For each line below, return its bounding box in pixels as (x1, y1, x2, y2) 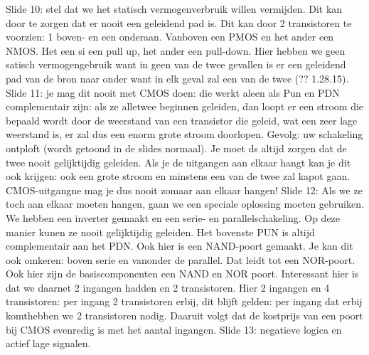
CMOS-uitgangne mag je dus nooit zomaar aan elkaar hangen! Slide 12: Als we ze (6, 182, 363, 197)
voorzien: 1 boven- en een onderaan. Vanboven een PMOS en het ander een (6, 29, 334, 44)
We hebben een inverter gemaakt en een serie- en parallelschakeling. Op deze (6, 210, 341, 225)
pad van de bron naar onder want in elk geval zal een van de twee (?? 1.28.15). (6, 70, 349, 85)
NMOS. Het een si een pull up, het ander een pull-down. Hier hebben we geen (6, 43, 346, 58)
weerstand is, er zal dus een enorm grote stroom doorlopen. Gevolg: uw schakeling (6, 127, 363, 142)
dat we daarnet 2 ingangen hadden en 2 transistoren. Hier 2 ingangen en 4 (6, 280, 330, 295)
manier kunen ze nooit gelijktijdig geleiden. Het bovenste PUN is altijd (6, 224, 315, 239)
